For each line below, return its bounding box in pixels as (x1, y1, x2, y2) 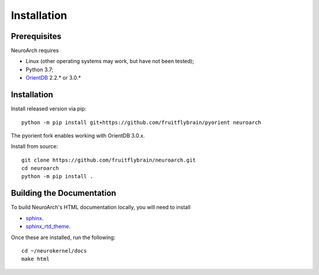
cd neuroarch (21, 165, 59, 172)
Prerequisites (11, 31, 61, 41)
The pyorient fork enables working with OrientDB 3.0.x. (11, 132, 145, 139)
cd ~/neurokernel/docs (21, 247, 87, 254)
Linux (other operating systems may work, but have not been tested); (25, 58, 194, 65)
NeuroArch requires (11, 47, 59, 54)
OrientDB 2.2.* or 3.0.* (25, 74, 81, 81)
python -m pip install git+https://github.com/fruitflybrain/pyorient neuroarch (21, 119, 262, 126)
